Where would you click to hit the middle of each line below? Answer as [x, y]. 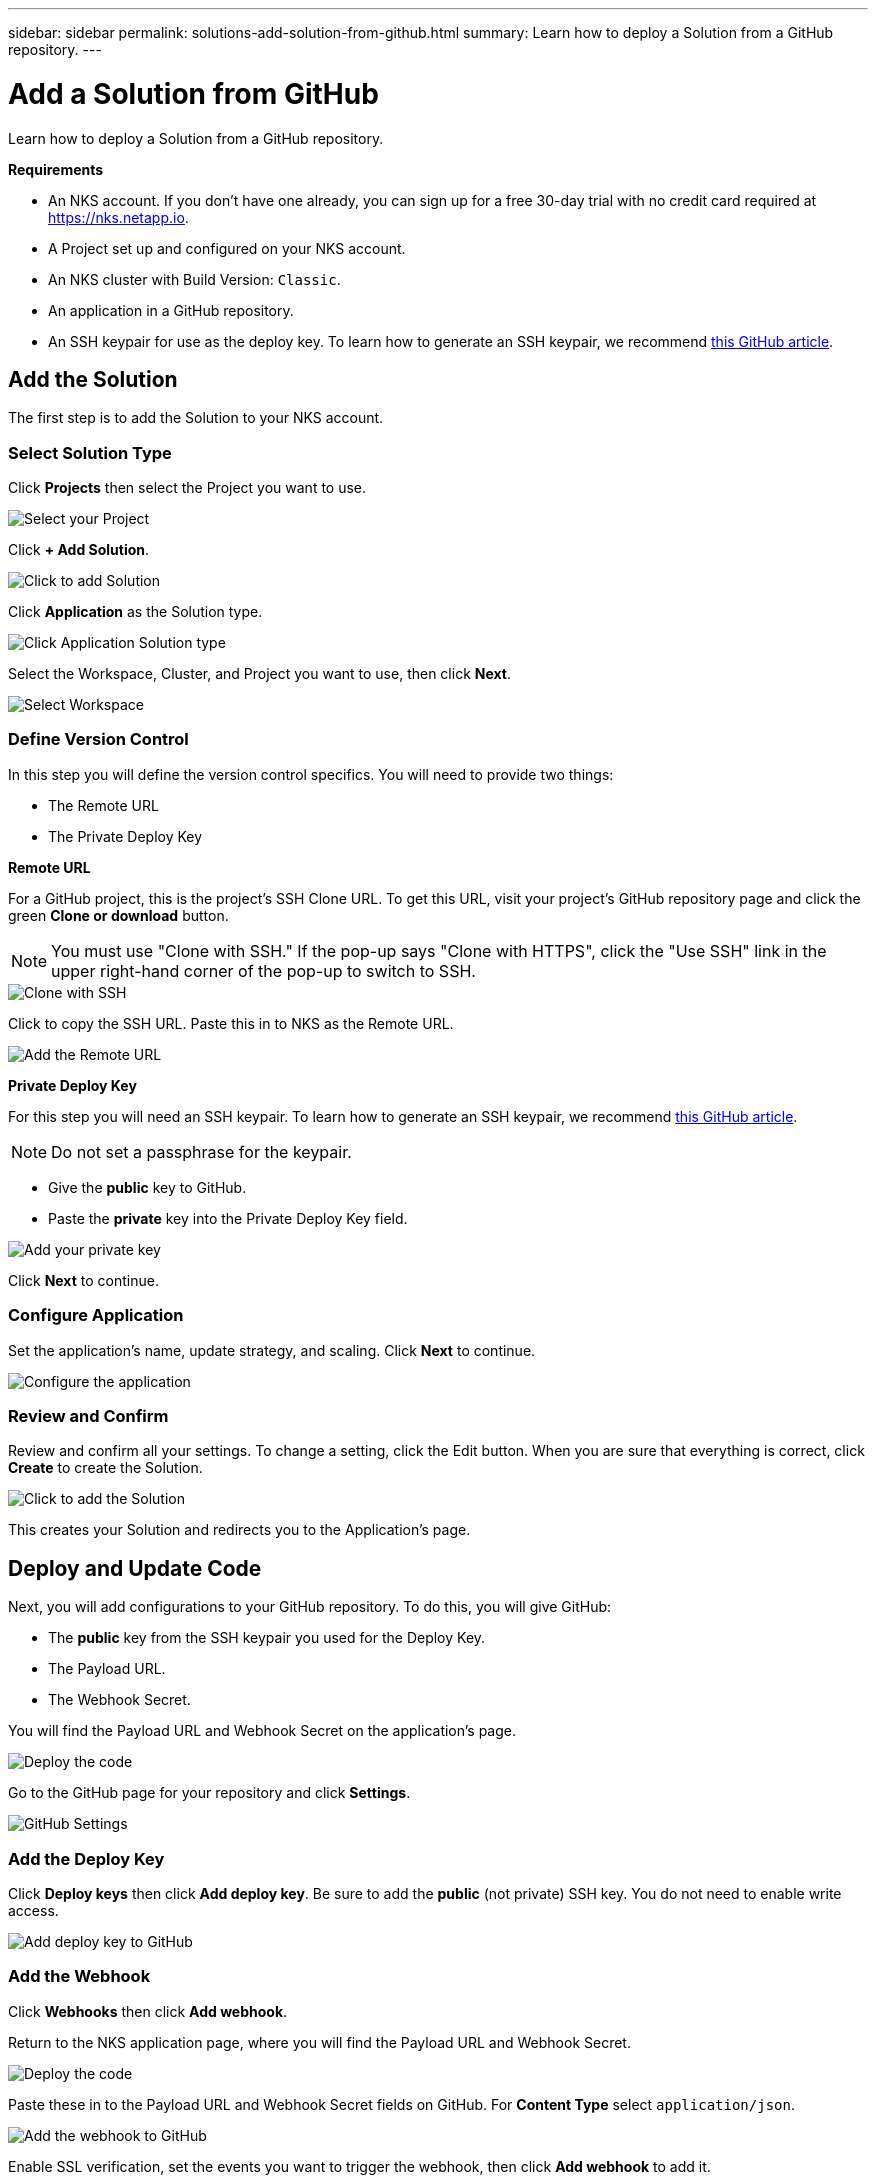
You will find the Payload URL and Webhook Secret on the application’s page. [262, 1731]
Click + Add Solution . [79, 550]
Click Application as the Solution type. [135, 612]
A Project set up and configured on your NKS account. [227, 248]
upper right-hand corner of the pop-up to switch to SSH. [263, 970]
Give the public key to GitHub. [147, 1187]
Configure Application [96, 1315]
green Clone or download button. [118, 915]
